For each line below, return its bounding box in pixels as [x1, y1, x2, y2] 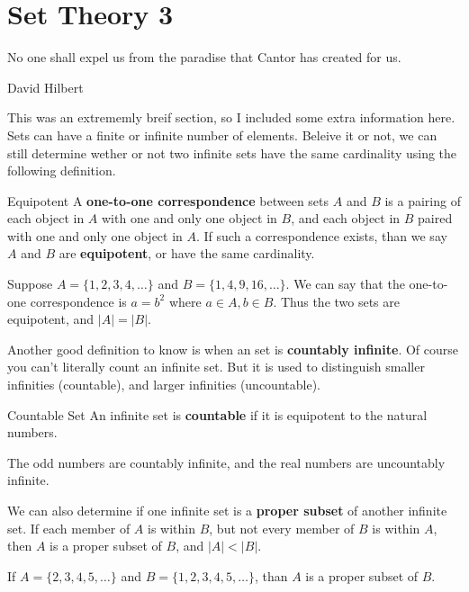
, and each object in [291, 209, 401, 228]
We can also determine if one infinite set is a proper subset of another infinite [7, 501, 447, 519]
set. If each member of [7, 518, 131, 537]
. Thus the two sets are [273, 292, 401, 310]
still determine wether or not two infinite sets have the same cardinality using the [7, 143, 457, 162]
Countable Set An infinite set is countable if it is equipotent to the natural [7, 405, 428, 424]
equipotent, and [7, 309, 95, 328]
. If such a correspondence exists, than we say [196, 226, 447, 245]
